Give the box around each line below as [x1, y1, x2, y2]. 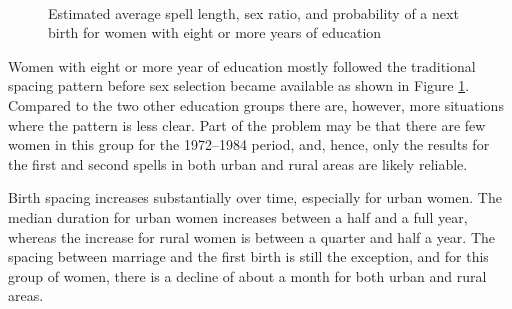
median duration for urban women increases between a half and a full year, [8, 206, 468, 227]
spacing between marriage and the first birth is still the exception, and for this [8, 246, 489, 267]
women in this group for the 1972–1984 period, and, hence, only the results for [8, 134, 490, 155]
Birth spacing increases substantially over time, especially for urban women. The [8, 187, 502, 208]
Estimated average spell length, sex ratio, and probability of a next [48, 2, 459, 23]
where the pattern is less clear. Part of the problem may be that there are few [8, 114, 486, 135]
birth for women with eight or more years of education [48, 22, 382, 43]
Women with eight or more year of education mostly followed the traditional [8, 55, 476, 76]
